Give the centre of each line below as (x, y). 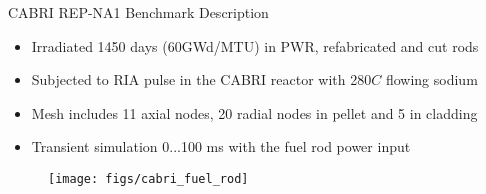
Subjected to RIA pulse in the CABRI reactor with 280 (201, 79)
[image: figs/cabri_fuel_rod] (148, 178)
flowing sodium (431, 79)
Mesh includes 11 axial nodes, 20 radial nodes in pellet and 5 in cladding (254, 112)
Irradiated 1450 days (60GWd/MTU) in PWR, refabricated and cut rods (255, 45)
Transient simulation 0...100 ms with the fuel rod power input (221, 146)
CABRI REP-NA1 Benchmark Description (138, 12)
